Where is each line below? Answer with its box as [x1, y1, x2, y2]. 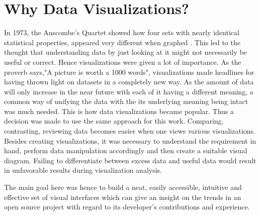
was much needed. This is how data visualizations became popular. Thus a [4, 105, 234, 116]
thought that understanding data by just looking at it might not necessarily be [4, 47, 247, 57]
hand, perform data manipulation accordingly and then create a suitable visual [4, 145, 247, 156]
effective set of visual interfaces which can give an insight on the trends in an [4, 191, 241, 202]
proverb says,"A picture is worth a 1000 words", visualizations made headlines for [4, 66, 254, 77]
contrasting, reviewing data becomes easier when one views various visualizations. [4, 126, 255, 136]
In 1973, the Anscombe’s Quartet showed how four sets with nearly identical [4, 27, 239, 38]
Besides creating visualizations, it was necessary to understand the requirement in [4, 135, 256, 146]
